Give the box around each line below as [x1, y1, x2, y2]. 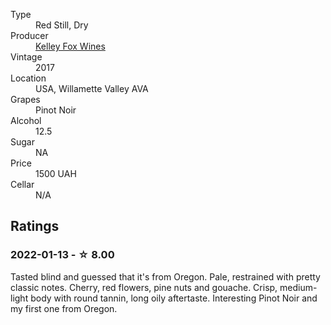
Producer [10, 30, 49, 41]
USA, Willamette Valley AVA [35, 83, 149, 94]
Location [10, 72, 47, 84]
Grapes [10, 94, 41, 105]
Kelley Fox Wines [35, 40, 106, 52]
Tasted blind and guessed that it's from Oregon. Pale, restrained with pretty [10, 270, 321, 283]
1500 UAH [35, 168, 77, 179]
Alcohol [10, 115, 42, 126]
